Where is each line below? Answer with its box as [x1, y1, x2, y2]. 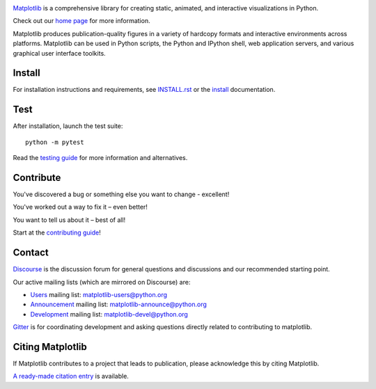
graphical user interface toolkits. [13, 49, 106, 57]
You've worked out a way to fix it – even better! [13, 203, 148, 212]
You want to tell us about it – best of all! [13, 216, 126, 224]
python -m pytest [25, 138, 84, 146]
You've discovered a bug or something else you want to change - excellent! [13, 190, 230, 198]
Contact [13, 247, 49, 259]
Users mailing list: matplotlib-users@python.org [30, 290, 167, 299]
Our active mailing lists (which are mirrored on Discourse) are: [13, 278, 191, 286]
